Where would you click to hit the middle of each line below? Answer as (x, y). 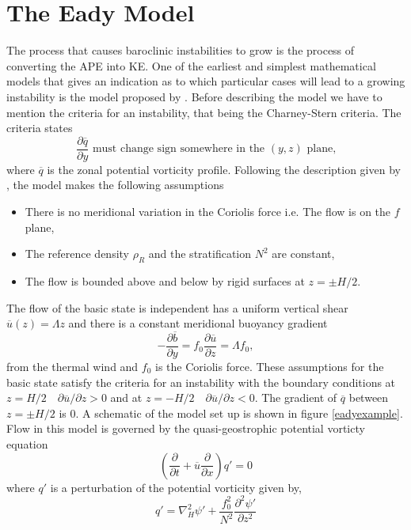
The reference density (77, 254)
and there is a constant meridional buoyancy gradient (198, 323)
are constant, (303, 254)
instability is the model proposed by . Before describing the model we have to (194, 96)
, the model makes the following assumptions (115, 185)
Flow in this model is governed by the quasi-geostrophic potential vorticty (186, 428)
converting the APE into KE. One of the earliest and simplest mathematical (191, 65)
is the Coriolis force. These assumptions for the (270, 366)
